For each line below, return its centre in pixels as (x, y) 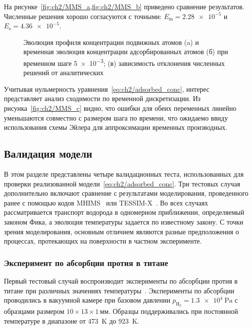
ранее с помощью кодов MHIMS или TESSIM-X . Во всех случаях (106, 202)
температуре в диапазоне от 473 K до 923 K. (72, 320)
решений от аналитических (64, 72)
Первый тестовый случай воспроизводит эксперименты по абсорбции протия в (121, 280)
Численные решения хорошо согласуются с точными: (83, 16)
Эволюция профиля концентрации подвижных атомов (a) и (111, 42)
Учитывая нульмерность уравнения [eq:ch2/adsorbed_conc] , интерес (107, 89)
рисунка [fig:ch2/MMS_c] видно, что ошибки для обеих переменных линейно (120, 108)
